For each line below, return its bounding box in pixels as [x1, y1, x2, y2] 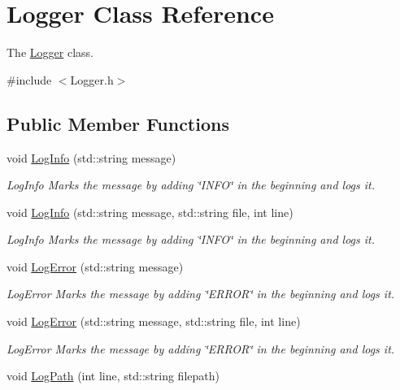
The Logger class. [7, 44, 93, 61]
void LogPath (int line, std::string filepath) [7, 367, 220, 384]
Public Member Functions [7, 110, 229, 136]
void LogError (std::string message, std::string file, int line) [7, 313, 301, 330]
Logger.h [70, 71, 114, 88]
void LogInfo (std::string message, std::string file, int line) [7, 203, 293, 220]
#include [7, 71, 52, 88]
